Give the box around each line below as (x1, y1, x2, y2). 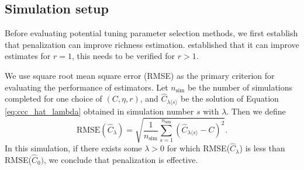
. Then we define (226, 105, 286, 117)
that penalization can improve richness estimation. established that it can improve (5, 38, 299, 50)
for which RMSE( (167, 142, 230, 154)
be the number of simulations (187, 81, 293, 93)
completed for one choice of (5, 92, 102, 105)
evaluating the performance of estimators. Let (5, 81, 168, 93)
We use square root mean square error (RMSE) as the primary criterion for (5, 69, 275, 81)
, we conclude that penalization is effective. (44, 154, 198, 166)
